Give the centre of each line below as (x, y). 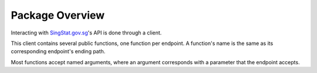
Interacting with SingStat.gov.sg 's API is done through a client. (86, 33)
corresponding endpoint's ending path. (58, 51)
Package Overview (58, 15)
